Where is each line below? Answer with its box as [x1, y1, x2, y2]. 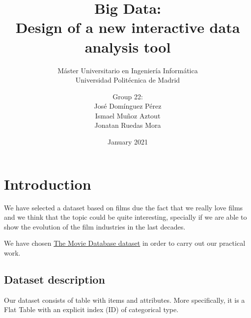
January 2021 [108, 137, 148, 147]
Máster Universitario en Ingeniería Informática [57, 65, 198, 75]
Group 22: [112, 91, 143, 101]
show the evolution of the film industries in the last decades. [4, 221, 186, 231]
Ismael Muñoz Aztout [95, 110, 161, 120]
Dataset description [4, 271, 105, 287]
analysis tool [84, 36, 171, 57]
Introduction [4, 173, 91, 194]
